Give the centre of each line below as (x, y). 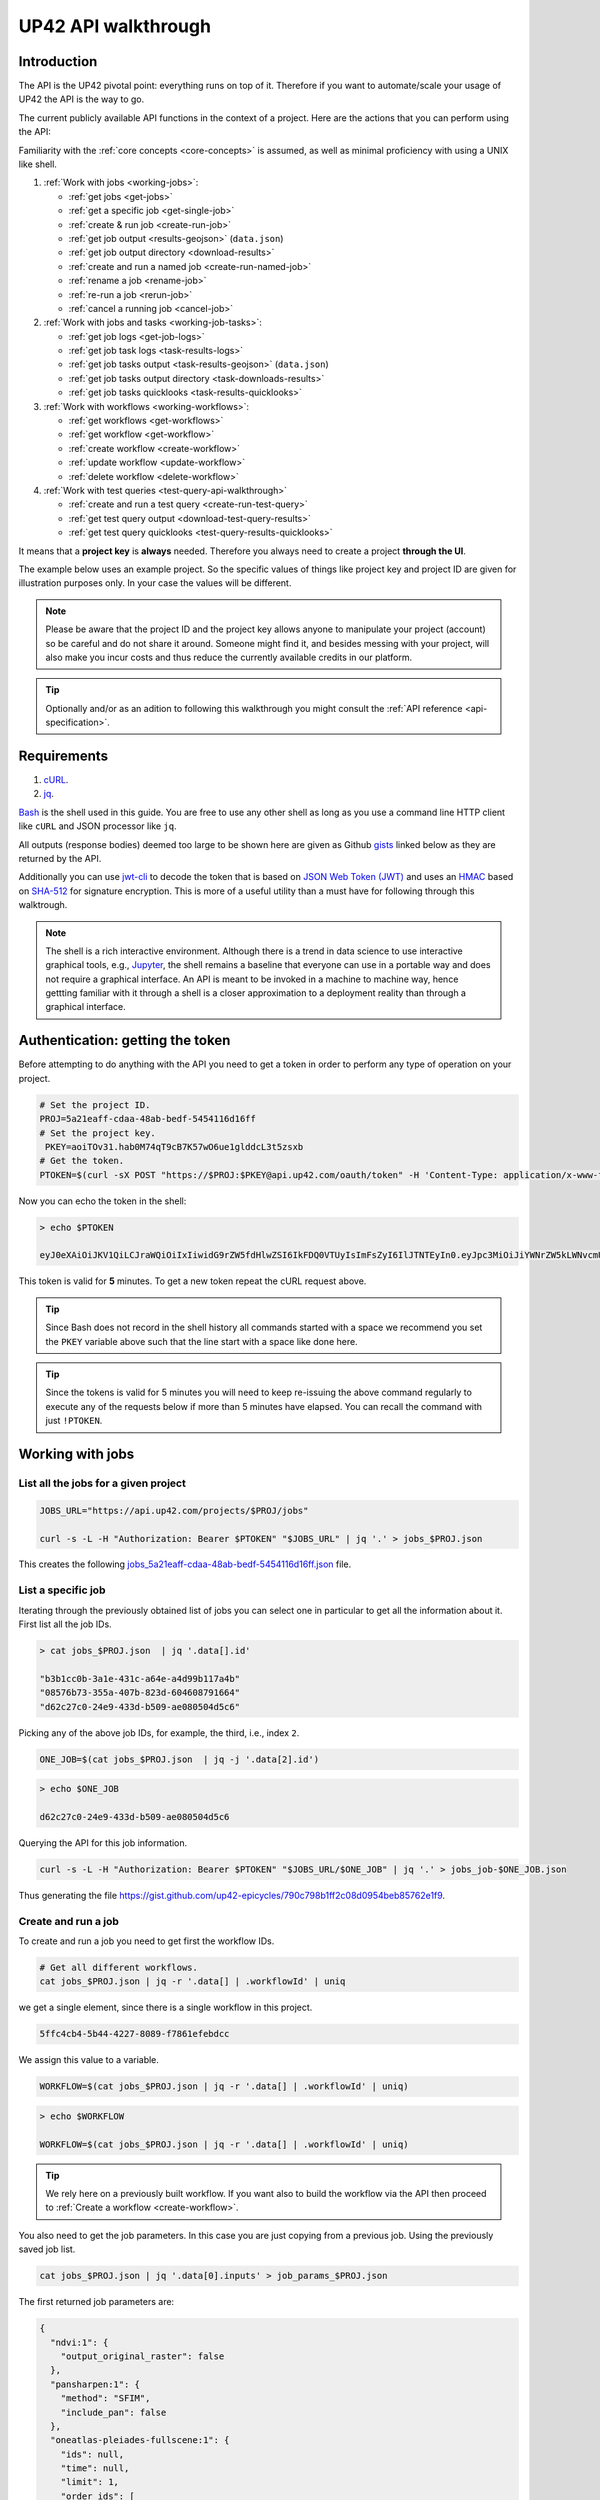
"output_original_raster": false (142, 2356)
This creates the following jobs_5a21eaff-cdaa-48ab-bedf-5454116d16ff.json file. (185, 1564)
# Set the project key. (98, 1133)
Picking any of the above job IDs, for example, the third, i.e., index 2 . (159, 1732)
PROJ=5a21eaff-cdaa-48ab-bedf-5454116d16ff (148, 1119)
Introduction (58, 61)
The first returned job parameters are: (96, 2302)
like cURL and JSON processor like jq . (97, 826)
